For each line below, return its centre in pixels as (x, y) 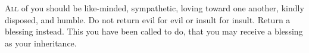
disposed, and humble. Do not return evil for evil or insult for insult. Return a (148, 19)
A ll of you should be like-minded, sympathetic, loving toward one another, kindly (154, 8)
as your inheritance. (41, 43)
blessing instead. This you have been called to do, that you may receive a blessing (154, 31)
